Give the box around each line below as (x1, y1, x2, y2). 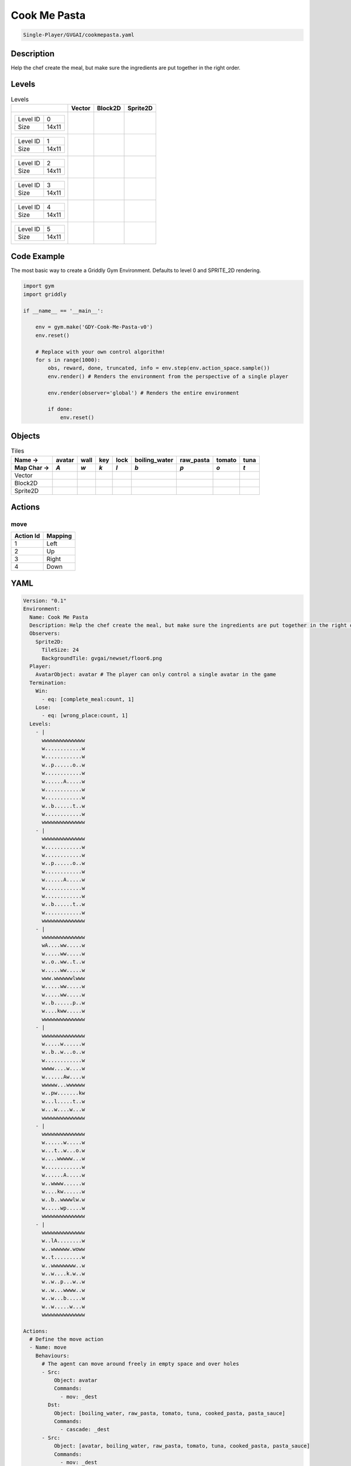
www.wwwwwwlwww (42, 975, 85, 982)
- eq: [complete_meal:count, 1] (42, 695, 135, 703)
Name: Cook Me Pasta (29, 613, 88, 620)
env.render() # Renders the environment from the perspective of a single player (47, 373, 289, 379)
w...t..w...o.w (42, 1147, 85, 1154)
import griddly (23, 291, 67, 297)
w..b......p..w (42, 1000, 85, 1006)
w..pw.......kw (42, 1090, 85, 1097)
